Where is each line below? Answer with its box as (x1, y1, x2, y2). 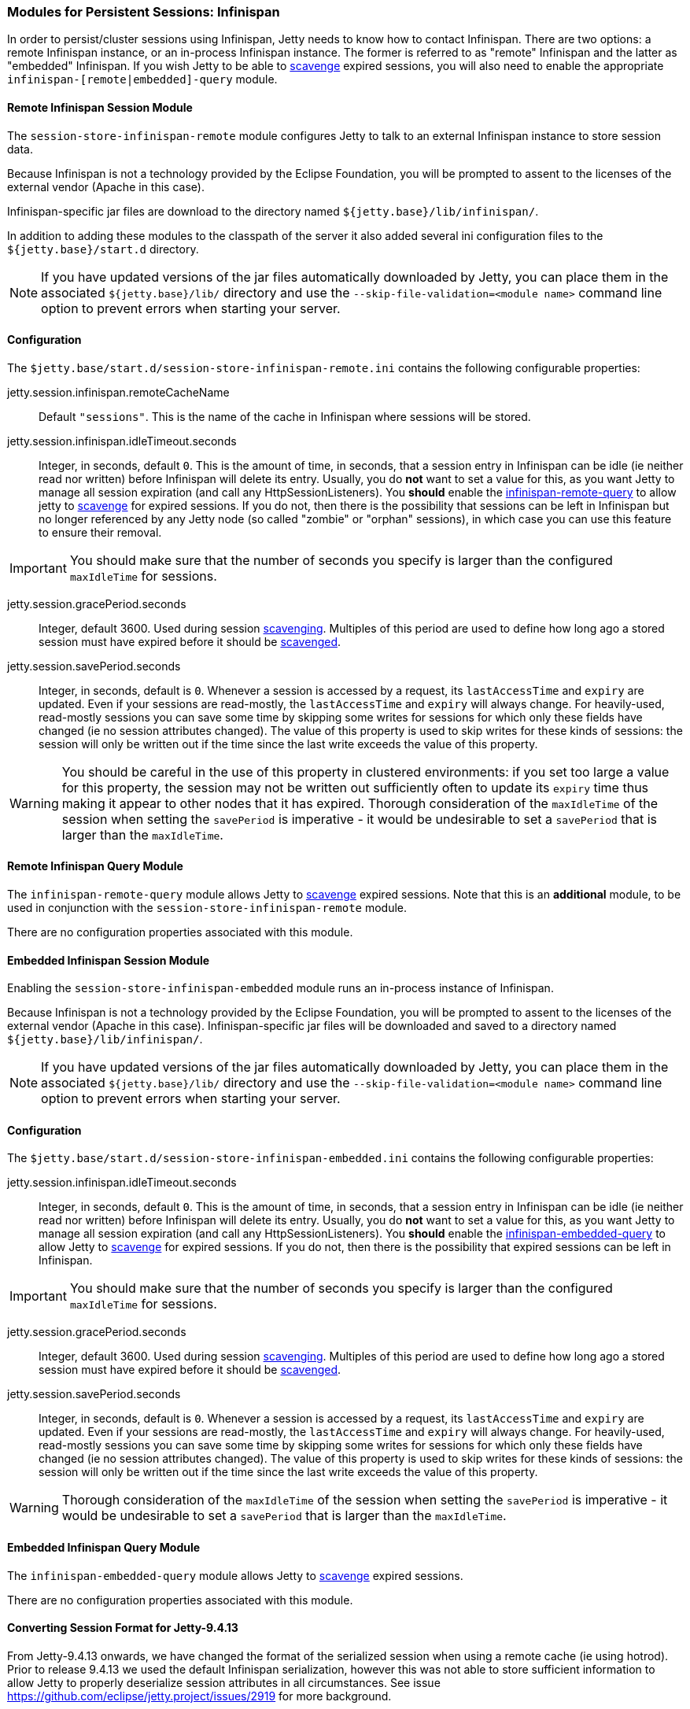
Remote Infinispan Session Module (7, 100, 193, 114)
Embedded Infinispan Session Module (7, 953, 210, 967)
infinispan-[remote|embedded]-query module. (7, 72, 278, 87)
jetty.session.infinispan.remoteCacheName (7, 385, 230, 399)
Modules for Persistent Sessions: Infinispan (7, 4, 280, 20)
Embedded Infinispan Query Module (7, 1541, 201, 1555)
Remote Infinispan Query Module (7, 859, 183, 873)
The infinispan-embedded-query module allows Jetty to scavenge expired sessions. (7, 1568, 463, 1582)
